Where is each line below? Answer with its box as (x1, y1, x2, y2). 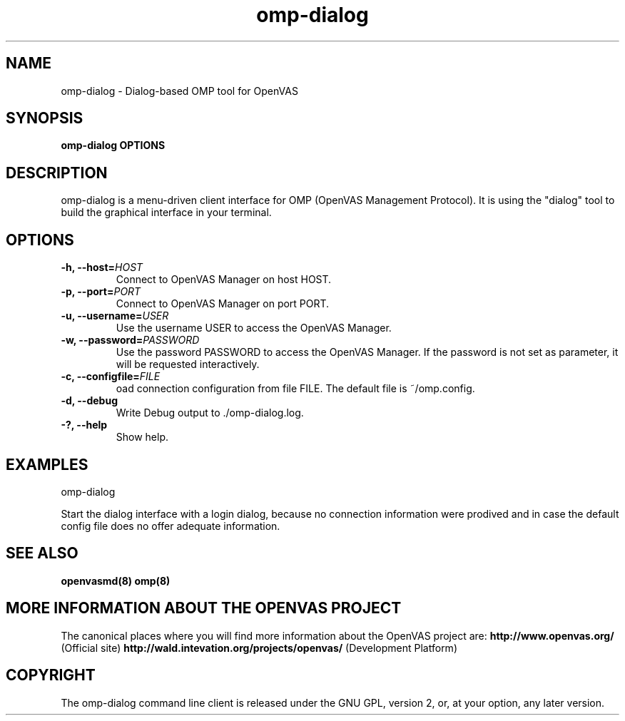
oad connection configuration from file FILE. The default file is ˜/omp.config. (116, 382, 475, 395)
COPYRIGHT (6, 666, 96, 685)
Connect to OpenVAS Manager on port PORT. (116, 297, 330, 310)
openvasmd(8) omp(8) (61, 574, 171, 587)
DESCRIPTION (6, 163, 108, 182)
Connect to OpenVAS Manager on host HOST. (116, 273, 332, 286)
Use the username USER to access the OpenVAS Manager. (116, 322, 392, 334)
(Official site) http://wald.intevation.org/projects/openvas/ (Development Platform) (61, 641, 457, 654)
